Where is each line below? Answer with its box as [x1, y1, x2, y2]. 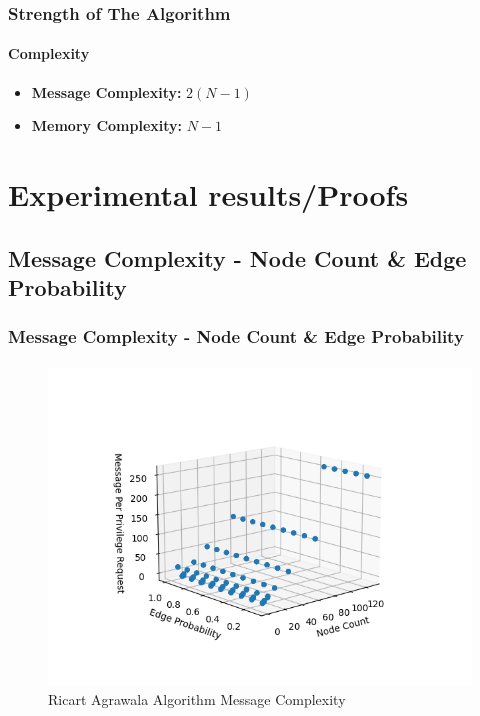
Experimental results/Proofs [8, 174, 409, 215]
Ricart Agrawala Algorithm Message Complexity [48, 689, 346, 710]
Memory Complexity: [31, 115, 183, 136]
